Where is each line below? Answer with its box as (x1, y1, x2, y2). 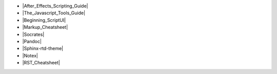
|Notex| (22, 52, 38, 58)
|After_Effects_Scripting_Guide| (22, 3, 88, 9)
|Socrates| (22, 31, 45, 38)
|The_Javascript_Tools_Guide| (22, 10, 86, 16)
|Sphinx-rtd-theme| (22, 46, 64, 52)
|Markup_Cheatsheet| (22, 24, 68, 30)
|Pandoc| (22, 38, 42, 44)
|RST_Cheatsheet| (22, 60, 60, 66)
